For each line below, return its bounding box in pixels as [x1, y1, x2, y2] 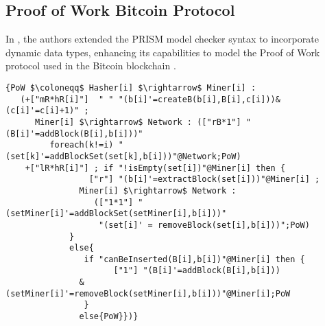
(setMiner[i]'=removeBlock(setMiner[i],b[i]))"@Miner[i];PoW [5, 288, 291, 299]
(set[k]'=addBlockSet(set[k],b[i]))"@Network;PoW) [5, 151, 241, 161]
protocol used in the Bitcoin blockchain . [5, 58, 176, 73]
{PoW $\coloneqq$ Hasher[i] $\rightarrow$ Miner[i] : [5, 82, 256, 93]
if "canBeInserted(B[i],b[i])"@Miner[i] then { [84, 254, 305, 264]
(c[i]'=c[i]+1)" [5, 106, 80, 116]
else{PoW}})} [79, 312, 139, 322]
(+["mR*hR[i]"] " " [20, 94, 114, 104]
